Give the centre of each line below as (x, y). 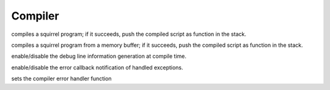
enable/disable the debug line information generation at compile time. (99, 56)
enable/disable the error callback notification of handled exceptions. (97, 67)
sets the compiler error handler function (62, 78)
